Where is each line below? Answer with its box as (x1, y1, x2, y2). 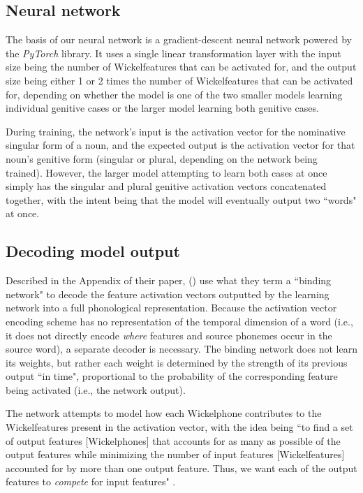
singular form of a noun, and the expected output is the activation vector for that (6, 138, 355, 152)
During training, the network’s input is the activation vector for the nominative (6, 124, 346, 138)
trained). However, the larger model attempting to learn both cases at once (6, 165, 327, 179)
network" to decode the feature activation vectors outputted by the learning (6, 286, 329, 301)
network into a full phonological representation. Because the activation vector (6, 300, 337, 315)
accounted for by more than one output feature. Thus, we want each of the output (6, 460, 357, 475)
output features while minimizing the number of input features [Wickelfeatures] (6, 447, 345, 462)
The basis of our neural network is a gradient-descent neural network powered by (6, 32, 353, 47)
